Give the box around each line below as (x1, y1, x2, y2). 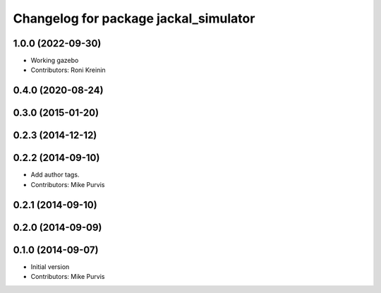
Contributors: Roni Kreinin (30, 66, 106, 74)
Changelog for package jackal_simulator (13, 11, 255, 26)
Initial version (30, 262, 70, 271)
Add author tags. (30, 170, 80, 179)
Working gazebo (30, 56, 79, 65)
